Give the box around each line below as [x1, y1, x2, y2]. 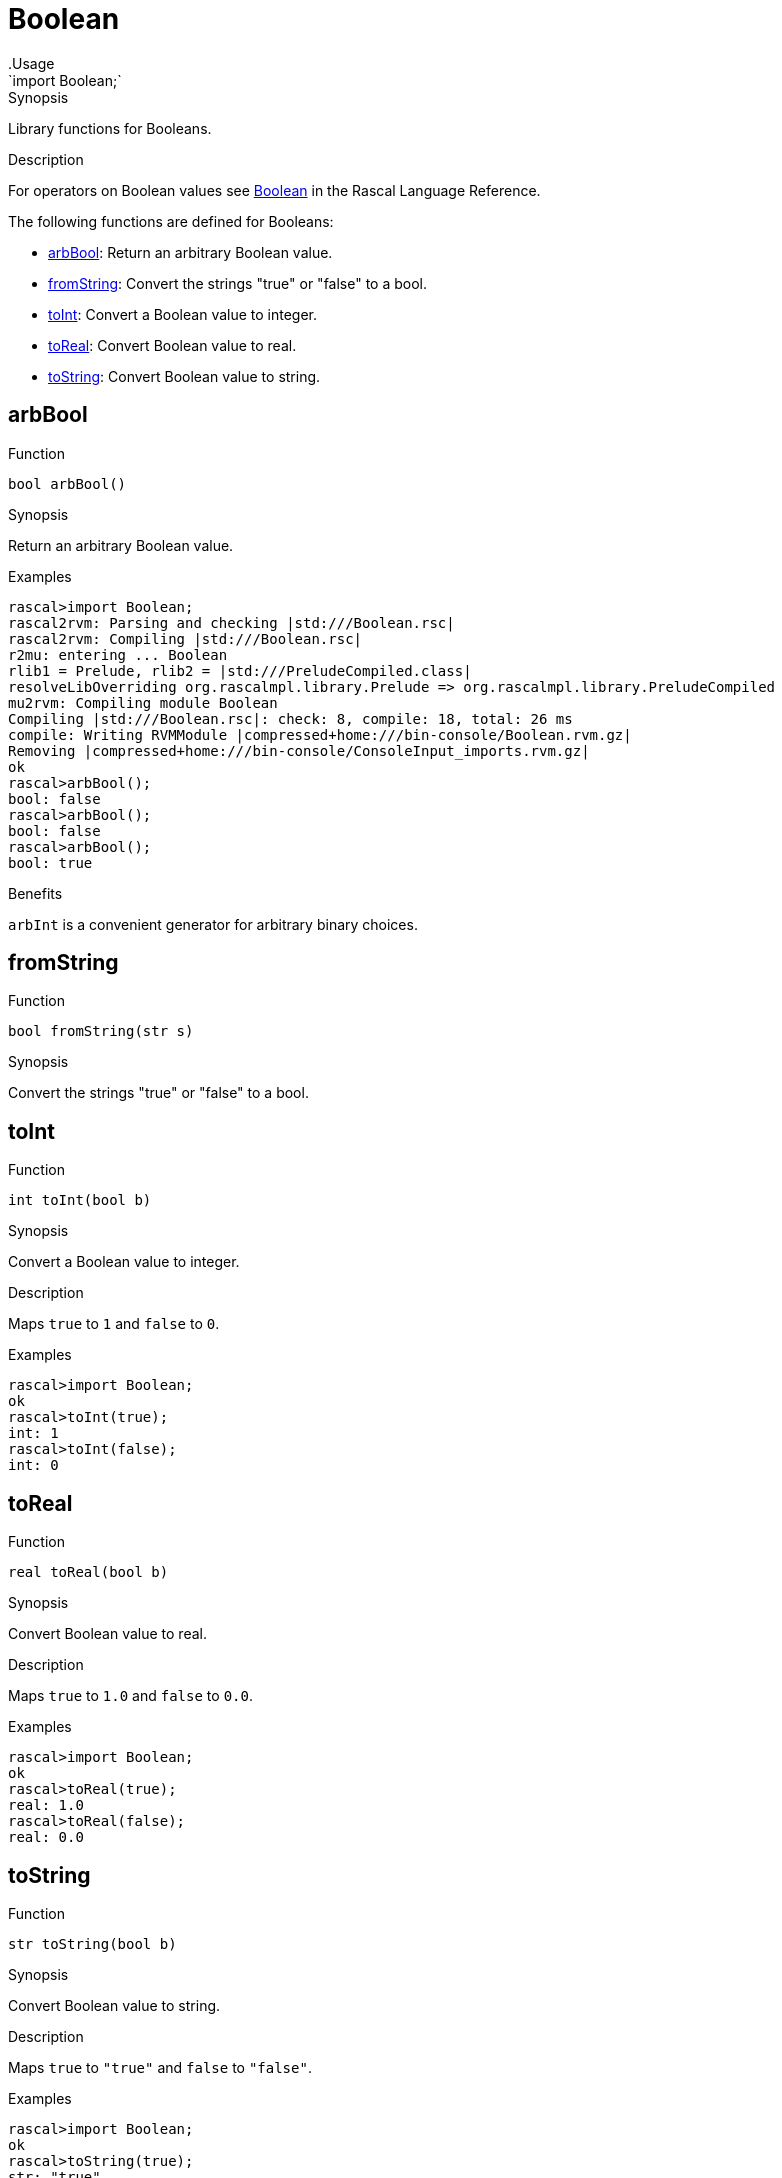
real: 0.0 [8, 1829, 84, 1846]
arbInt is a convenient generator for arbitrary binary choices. [8, 915, 418, 933]
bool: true [8, 854, 93, 871]
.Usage [8, 54, 55, 72]
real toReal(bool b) [8, 1564, 169, 1581]
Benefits [8, 884, 63, 902]
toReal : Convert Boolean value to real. [48, 336, 297, 354]
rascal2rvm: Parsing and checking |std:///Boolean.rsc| [8, 614, 455, 631]
